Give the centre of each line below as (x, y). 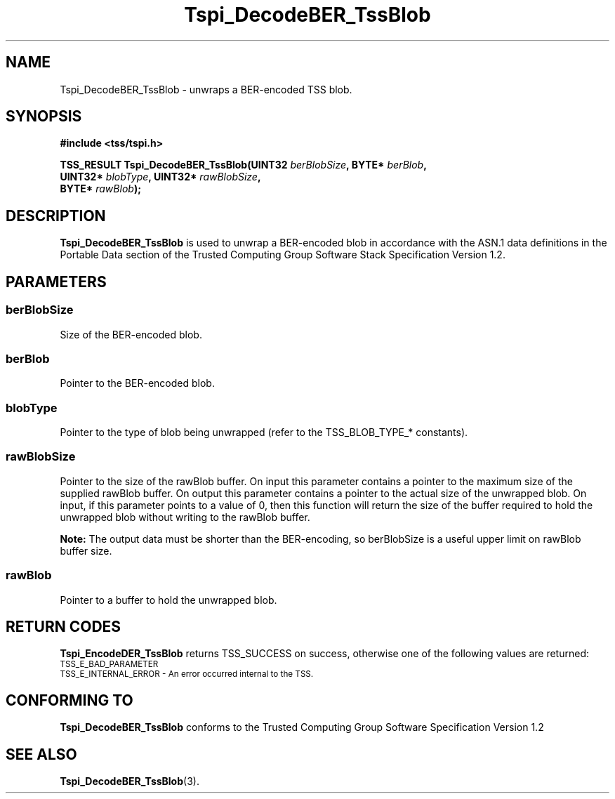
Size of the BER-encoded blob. (131, 334)
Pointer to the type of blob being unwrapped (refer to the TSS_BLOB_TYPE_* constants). (264, 432)
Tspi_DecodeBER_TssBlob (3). (130, 781)
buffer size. (86, 550)
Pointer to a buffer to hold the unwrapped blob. (168, 600)
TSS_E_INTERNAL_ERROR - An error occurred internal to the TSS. (187, 674)
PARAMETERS (56, 282)
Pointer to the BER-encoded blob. (137, 383)
